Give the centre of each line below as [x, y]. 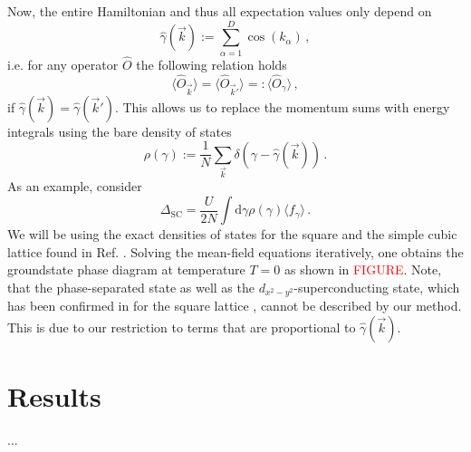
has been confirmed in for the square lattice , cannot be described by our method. [235, 306]
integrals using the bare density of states [120, 131]
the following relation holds [211, 64]
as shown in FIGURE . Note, [363, 269]
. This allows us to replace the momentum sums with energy [282, 106]
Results [54, 396]
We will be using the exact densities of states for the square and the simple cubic [232, 234]
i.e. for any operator [63, 64]
